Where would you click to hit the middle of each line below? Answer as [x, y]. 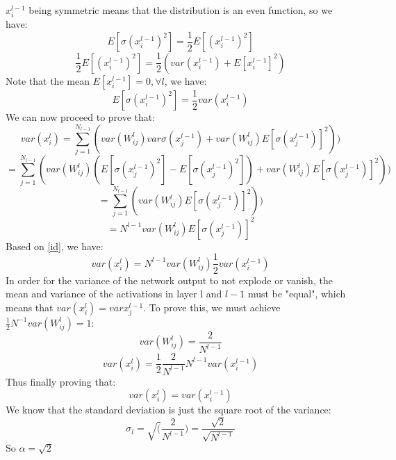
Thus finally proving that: [61, 381]
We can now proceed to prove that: [81, 117]
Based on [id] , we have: [55, 246]
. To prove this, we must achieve [212, 307]
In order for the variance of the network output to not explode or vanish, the [169, 280]
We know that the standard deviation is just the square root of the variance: [168, 410]
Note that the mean [48, 80]
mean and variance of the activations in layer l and [114, 294]
